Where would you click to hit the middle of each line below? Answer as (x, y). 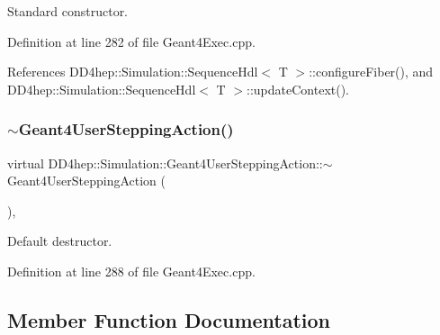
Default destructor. (60, 241)
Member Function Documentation (169, 319)
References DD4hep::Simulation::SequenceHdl (133, 72)
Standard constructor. (68, 11)
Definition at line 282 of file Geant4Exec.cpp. (131, 41)
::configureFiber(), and (371, 72)
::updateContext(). (298, 89)
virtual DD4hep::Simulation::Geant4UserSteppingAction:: (165, 163)
